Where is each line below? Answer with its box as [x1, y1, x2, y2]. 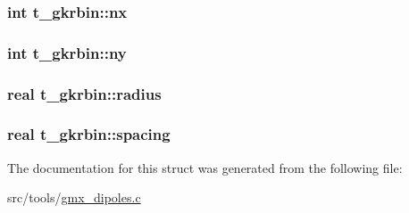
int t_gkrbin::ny [7, 41, 127, 63]
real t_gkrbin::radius [7, 82, 162, 104]
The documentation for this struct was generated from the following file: [7, 158, 403, 176]
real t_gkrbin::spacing [7, 123, 171, 145]
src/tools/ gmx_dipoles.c [7, 188, 141, 207]
